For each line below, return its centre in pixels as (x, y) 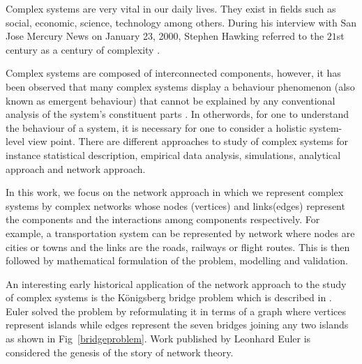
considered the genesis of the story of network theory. (120, 352)
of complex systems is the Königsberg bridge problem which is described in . (169, 297)
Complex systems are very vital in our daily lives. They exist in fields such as (171, 8)
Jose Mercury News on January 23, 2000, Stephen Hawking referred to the (165, 36)
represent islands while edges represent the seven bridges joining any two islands (177, 325)
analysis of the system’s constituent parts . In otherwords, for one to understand (178, 114)
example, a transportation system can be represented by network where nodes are (180, 233)
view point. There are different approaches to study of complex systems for (188, 141)
